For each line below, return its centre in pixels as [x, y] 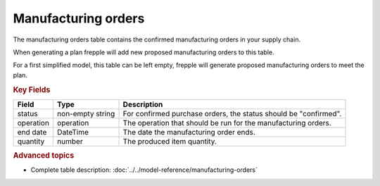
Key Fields [32, 89]
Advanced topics [44, 156]
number [70, 141]
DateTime [73, 132]
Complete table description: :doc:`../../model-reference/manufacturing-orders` [144, 170]
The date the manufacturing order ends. [189, 132]
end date [32, 132]
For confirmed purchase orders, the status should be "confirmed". [232, 113]
